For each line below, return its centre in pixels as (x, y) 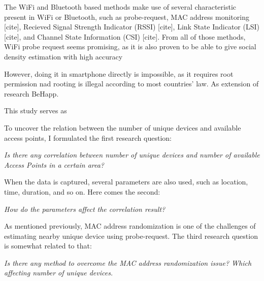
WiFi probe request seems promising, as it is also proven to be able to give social (130, 46)
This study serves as (36, 111)
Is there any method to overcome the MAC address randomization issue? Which (128, 262)
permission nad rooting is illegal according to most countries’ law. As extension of (131, 84)
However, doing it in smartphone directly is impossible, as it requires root (119, 73)
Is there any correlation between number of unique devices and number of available (132, 155)
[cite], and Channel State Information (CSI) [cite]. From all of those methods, (125, 36)
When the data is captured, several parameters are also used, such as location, (126, 182)
